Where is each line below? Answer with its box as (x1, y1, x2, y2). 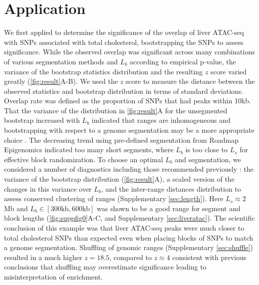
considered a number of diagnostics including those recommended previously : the (4, 164, 254, 174)
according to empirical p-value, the (130, 56, 236, 66)
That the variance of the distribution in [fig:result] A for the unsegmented (4, 105, 228, 115)
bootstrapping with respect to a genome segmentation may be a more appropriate (4, 125, 255, 135)
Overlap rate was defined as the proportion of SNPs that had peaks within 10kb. (4, 95, 251, 106)
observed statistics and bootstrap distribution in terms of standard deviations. (4, 85, 244, 96)
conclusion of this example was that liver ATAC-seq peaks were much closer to (4, 223, 245, 233)
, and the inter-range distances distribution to (101, 183, 241, 194)
